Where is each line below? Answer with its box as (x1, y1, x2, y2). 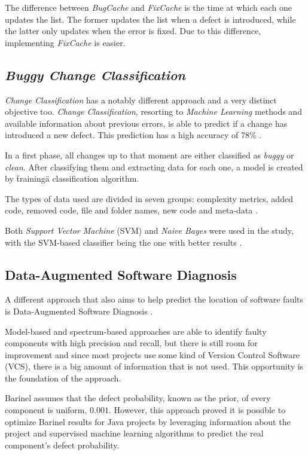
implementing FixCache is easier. (5, 36, 126, 48)
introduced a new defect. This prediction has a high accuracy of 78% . (5, 129, 262, 141)
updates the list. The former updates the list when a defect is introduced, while (5, 13, 296, 25)
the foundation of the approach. (5, 371, 121, 384)
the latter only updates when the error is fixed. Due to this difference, (5, 25, 261, 37)
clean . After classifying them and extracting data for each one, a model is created (5, 160, 303, 173)
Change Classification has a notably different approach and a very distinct (5, 93, 277, 106)
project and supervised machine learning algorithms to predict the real (5, 427, 264, 439)
